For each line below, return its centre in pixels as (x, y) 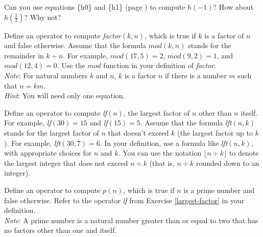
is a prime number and (219, 190)
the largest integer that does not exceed (66, 163)
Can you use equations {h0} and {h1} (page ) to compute (95, 7)
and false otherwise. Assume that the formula (75, 45)
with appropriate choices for (48, 153)
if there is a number (196, 75)
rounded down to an (228, 163)
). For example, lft (32, 143)
